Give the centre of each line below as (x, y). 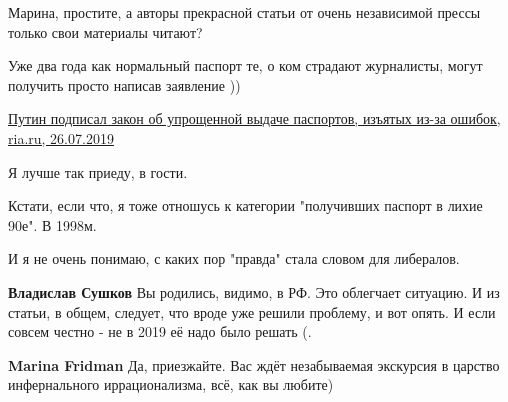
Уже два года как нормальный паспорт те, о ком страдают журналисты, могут (245, 65)
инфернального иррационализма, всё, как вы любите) (171, 384)
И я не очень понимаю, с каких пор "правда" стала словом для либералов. (234, 258)
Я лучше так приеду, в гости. (98, 171)
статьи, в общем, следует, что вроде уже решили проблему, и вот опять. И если (252, 311)
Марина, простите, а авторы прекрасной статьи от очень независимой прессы (244, 12)
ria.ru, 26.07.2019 (61, 137)
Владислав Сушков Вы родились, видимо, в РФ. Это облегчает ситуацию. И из (254, 291)
